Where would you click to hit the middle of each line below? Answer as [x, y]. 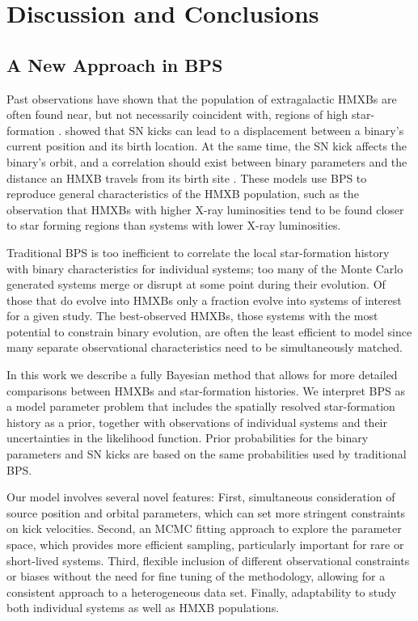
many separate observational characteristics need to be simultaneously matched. [205, 347]
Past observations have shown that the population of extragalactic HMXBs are [202, 98]
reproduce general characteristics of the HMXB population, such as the [183, 194]
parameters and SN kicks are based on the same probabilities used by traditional [207, 454]
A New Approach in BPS [115, 64]
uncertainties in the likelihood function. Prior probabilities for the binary [188, 438]
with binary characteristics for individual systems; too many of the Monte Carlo [205, 268]
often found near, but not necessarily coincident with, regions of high [177, 114]
